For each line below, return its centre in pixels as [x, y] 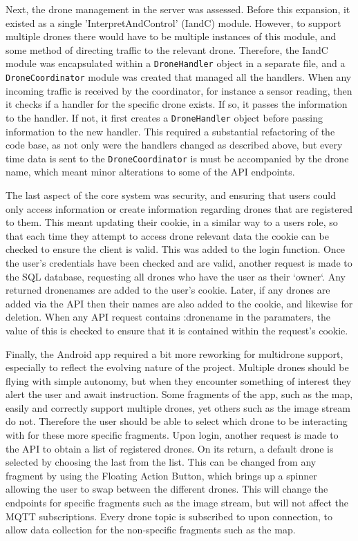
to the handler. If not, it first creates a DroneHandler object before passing [164, 117]
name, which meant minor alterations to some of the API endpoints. [150, 172]
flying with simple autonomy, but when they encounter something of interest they [179, 380]
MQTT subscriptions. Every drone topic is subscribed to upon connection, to [169, 516]
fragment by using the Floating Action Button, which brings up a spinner [161, 475]
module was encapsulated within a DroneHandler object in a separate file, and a [176, 63]
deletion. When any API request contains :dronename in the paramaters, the [168, 317]
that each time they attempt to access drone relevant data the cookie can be [167, 235]
